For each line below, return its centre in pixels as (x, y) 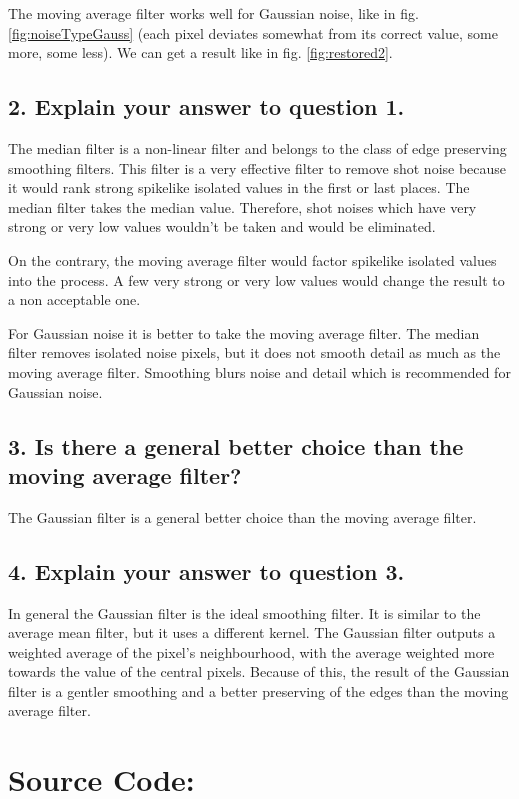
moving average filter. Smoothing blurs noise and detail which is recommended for (259, 371)
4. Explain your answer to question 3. (206, 570)
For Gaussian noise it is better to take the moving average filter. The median (244, 332)
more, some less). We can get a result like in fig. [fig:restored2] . (200, 52)
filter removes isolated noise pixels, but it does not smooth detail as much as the (254, 352)
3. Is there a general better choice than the (236, 445)
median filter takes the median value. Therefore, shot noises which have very (242, 206)
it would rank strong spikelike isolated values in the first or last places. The (239, 187)
